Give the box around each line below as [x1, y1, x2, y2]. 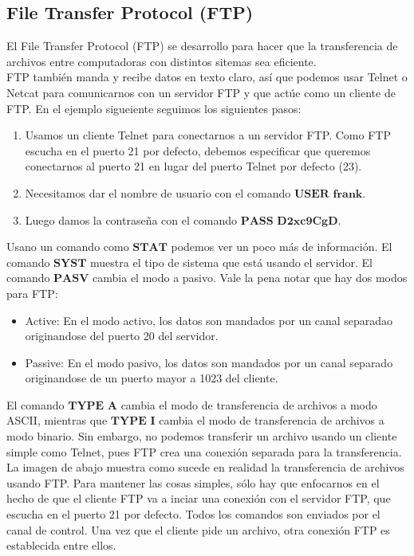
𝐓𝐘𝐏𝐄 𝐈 [110, 416, 156, 428]
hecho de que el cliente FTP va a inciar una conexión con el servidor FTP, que [6, 490, 391, 507]
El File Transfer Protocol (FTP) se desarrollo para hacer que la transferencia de [6, 37, 398, 54]
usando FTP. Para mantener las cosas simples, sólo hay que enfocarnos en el [6, 474, 380, 491]
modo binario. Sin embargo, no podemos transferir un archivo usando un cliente [6, 428, 397, 444]
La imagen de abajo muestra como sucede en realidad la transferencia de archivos [6, 459, 404, 476]
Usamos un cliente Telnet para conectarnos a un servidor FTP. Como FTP [25, 127, 391, 143]
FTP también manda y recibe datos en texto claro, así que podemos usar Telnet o [6, 69, 408, 85]
